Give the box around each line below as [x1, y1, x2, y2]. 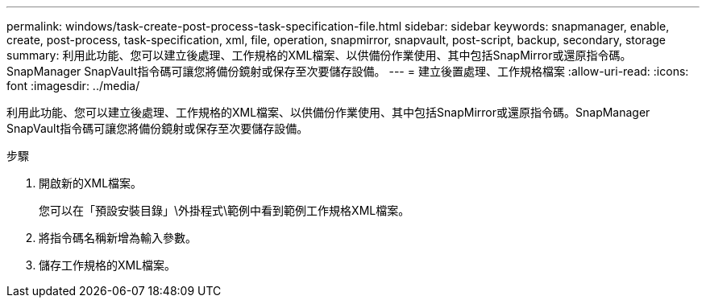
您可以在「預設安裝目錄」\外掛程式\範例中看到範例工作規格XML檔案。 [39, 203, 410, 217]
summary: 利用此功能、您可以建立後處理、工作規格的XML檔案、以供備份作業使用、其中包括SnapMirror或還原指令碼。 [6, 48, 632, 62]
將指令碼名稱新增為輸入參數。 [39, 231, 197, 244]
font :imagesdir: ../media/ [6, 79, 140, 92]
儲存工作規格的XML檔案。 [39, 258, 176, 272]
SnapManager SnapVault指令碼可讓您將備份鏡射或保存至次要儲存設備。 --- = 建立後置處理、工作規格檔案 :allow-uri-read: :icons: [6, 64, 689, 78]
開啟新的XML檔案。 [39, 176, 143, 190]
